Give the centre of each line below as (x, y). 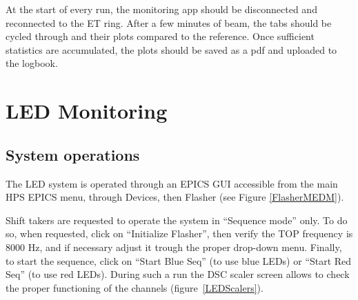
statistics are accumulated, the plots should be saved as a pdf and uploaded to (171, 49)
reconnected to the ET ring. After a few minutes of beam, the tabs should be (169, 22)
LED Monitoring (87, 111)
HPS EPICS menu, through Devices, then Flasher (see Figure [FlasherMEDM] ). (175, 197)
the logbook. (32, 63)
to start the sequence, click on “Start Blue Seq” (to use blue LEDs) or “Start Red (179, 260)
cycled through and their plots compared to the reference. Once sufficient (160, 36)
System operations (73, 154)
